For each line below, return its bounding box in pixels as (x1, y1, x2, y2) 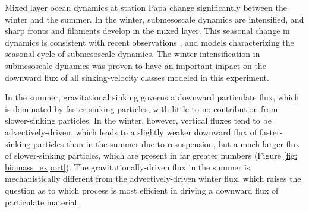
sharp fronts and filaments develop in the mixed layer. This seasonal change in (5, 24, 290, 37)
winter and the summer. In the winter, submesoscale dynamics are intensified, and (5, 12, 304, 25)
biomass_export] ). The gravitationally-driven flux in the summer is (5, 160, 250, 173)
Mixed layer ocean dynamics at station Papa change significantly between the (5, 1, 287, 13)
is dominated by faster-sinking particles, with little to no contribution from (5, 102, 278, 115)
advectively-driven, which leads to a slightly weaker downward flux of (5, 125, 257, 138)
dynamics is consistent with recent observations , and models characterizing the (5, 36, 294, 48)
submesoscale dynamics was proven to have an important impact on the (5, 59, 266, 71)
